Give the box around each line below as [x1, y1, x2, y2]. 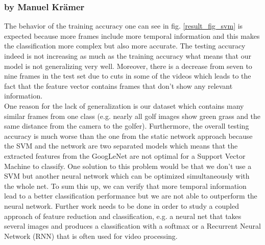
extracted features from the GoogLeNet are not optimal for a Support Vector [4, 150, 246, 161]
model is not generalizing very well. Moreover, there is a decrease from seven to [4, 60, 252, 71]
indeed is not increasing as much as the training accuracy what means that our [4, 51, 251, 61]
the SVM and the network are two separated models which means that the [4, 140, 238, 151]
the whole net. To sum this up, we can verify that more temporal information [4, 180, 247, 191]
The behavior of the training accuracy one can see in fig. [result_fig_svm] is [4, 20, 243, 31]
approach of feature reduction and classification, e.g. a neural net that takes [4, 210, 242, 221]
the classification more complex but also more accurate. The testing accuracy [4, 40, 246, 51]
